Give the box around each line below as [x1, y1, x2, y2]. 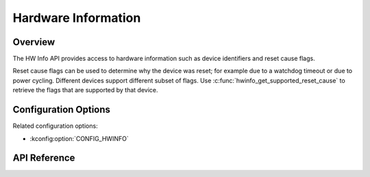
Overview [12, 36, 56, 48]
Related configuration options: [12, 122, 99, 130]
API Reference [12, 152, 75, 164]
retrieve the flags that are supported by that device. [12, 86, 158, 94]
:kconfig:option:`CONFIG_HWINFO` [29, 134, 129, 143]
